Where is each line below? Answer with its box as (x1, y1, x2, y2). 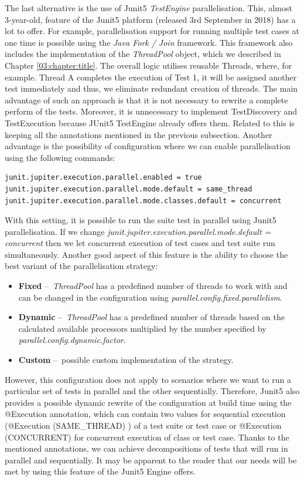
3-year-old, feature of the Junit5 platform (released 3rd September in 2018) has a (5, 13, 296, 25)
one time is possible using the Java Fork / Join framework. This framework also (5, 36, 293, 48)
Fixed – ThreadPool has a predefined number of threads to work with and (18, 280, 288, 292)
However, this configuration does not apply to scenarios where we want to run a (5, 373, 291, 385)
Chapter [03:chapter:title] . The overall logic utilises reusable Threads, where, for (5, 59, 292, 71)
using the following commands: (5, 151, 115, 163)
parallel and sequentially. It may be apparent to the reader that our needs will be (5, 453, 297, 466)
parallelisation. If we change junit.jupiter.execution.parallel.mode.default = (5, 225, 271, 237)
